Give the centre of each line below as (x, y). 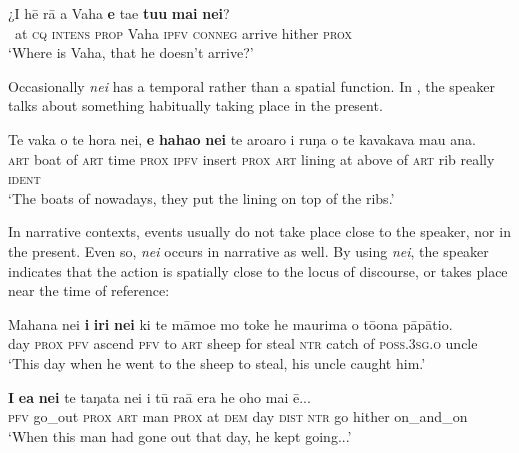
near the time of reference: (89, 290)
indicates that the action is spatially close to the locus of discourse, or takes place (258, 270)
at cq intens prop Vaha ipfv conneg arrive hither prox (183, 32)
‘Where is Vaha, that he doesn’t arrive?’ (131, 52)
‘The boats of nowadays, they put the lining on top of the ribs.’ (201, 197)
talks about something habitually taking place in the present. (195, 105)
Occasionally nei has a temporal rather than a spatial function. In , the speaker (251, 85)
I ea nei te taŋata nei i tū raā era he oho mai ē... (159, 396)
